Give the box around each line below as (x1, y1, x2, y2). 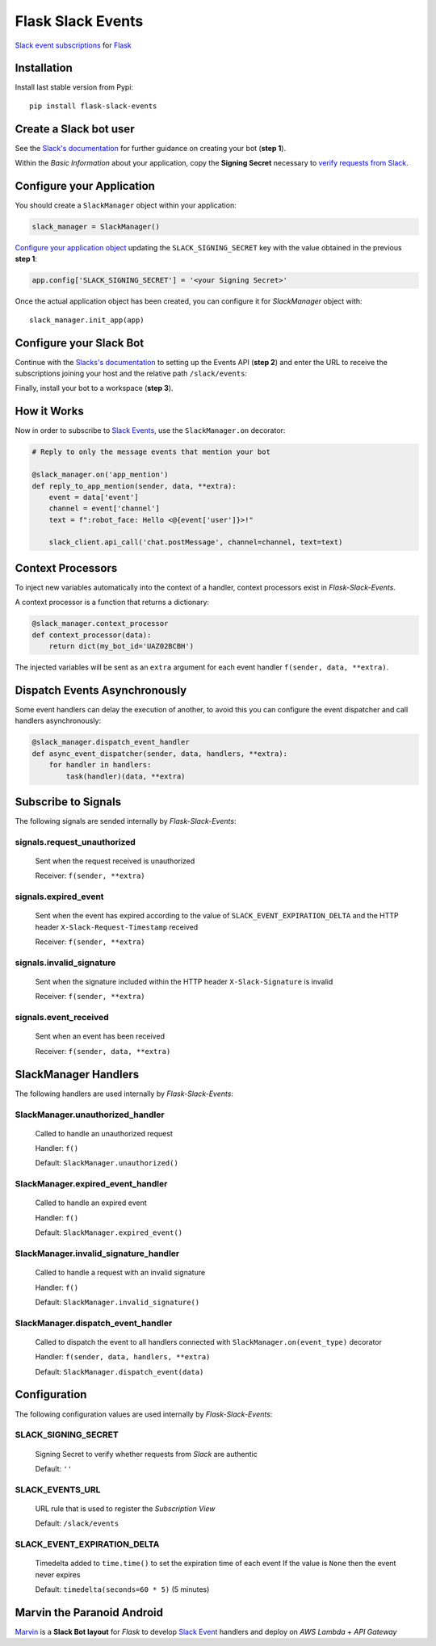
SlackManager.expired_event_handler (15, 1178, 168, 1190)
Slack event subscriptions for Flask (15, 40, 132, 50)
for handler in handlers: (48, 760, 152, 770)
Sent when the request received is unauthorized (35, 856, 195, 866)
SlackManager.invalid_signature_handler (15, 1248, 180, 1259)
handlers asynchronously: (15, 716, 101, 726)
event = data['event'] (48, 493, 139, 502)
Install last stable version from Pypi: (15, 82, 133, 92)
